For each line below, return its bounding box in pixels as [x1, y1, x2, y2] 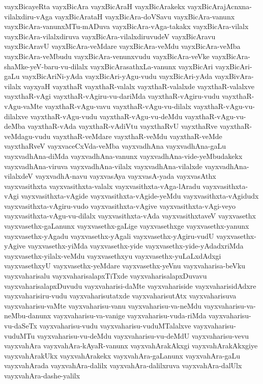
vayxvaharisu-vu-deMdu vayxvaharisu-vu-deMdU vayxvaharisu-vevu [37, 330, 249, 341]
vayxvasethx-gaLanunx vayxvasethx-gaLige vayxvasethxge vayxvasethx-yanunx [4, 221, 249, 231]
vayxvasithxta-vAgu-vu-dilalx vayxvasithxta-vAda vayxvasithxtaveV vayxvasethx [4, 210, 256, 221]
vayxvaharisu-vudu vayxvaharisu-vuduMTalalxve [39, 320, 191, 331]
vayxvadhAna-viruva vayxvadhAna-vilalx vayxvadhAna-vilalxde [4, 160, 202, 171]
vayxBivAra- [214, 71, 254, 81]
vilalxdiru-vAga [4, 11, 52, 21]
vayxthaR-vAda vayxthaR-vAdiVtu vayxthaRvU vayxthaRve [27, 121, 218, 131]
